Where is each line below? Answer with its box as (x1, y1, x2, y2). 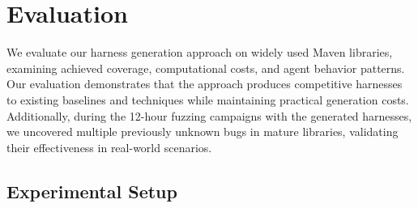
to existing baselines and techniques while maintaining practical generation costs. (6, 91, 409, 108)
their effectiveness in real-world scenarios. (6, 138, 212, 155)
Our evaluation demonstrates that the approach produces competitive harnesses (6, 75, 403, 92)
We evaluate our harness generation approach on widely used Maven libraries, (6, 44, 393, 61)
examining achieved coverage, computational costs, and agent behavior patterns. (6, 59, 405, 76)
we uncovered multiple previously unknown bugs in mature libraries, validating (6, 123, 399, 140)
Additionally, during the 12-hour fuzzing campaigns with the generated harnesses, (6, 107, 412, 124)
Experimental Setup (6, 178, 177, 203)
